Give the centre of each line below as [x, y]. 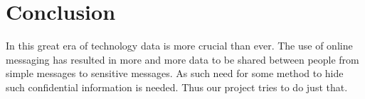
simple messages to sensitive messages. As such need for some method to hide [175, 73]
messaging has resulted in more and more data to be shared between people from [182, 59]
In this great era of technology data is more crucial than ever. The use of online [179, 46]
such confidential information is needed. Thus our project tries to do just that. [177, 87]
